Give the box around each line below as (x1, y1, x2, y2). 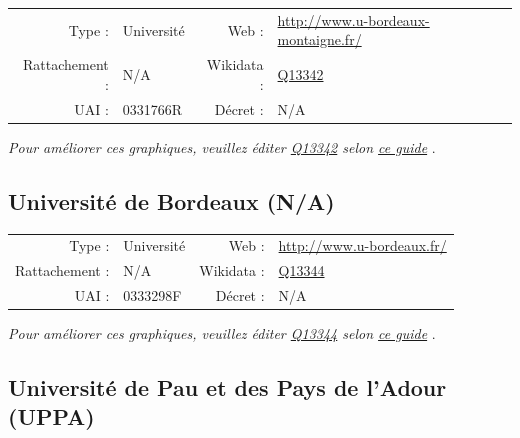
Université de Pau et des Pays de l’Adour (8, 372, 447, 403)
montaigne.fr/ (277, 29, 362, 50)
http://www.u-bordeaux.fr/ (278, 235, 447, 256)
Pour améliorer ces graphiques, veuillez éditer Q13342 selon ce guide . (8, 136, 436, 157)
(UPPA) (8, 401, 95, 432)
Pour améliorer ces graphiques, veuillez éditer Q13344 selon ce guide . (8, 323, 436, 344)
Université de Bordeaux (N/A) (8, 185, 335, 216)
